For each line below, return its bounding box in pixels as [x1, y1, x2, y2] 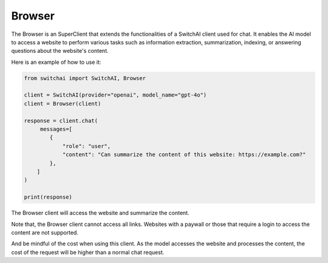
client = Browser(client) [24, 100, 101, 107]
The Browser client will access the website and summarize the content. [11, 210, 190, 217]
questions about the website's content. [11, 47, 109, 55]
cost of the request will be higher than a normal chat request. [11, 248, 165, 256]
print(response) [24, 194, 73, 200]
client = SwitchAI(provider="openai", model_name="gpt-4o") [24, 92, 207, 98]
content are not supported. [11, 228, 79, 236]
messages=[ [39, 126, 73, 133]
